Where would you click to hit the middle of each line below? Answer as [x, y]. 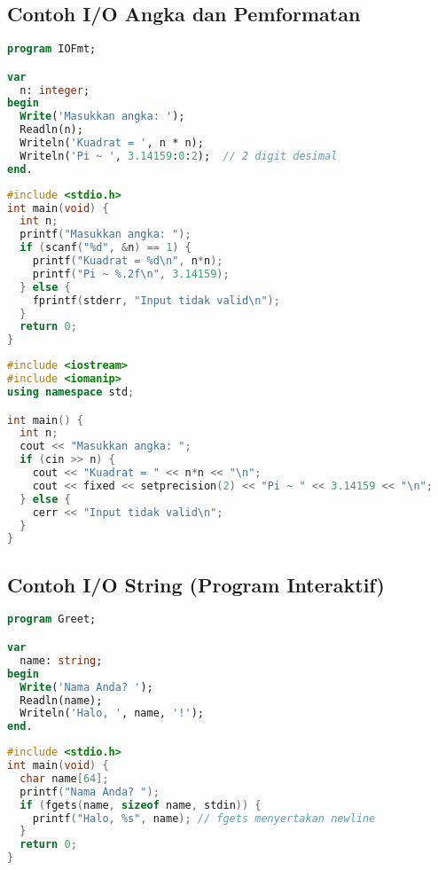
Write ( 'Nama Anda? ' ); [86, 687]
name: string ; [61, 660]
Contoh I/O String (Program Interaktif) [196, 584]
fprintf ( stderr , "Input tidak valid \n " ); [156, 300]
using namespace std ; [71, 392]
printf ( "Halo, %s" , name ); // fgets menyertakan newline [204, 818]
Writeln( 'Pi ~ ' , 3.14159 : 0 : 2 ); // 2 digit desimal [179, 156]
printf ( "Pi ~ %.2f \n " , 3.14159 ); [131, 274]
